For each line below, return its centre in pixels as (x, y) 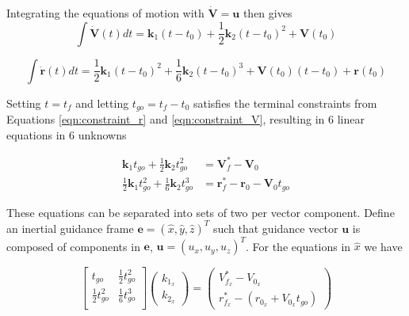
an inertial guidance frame (70, 228)
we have (383, 246)
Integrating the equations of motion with (105, 13)
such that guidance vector (275, 228)
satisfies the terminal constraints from (285, 103)
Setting (24, 103)
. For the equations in (298, 246)
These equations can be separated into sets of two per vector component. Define (201, 212)
